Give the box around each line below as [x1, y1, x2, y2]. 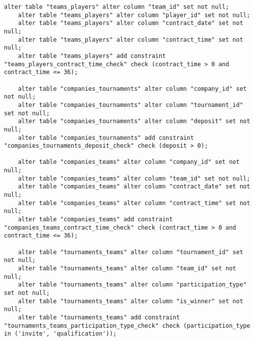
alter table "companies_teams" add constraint [18, 216, 173, 223]
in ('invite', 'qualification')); [4, 330, 117, 338]
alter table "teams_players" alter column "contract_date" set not [18, 20, 243, 27]
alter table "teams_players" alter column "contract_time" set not [18, 36, 243, 43]
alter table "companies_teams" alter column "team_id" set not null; [18, 175, 251, 182]
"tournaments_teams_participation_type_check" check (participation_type [4, 322, 251, 329]
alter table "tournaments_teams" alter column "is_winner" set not [18, 297, 243, 305]
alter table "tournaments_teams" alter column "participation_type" [18, 281, 247, 289]
